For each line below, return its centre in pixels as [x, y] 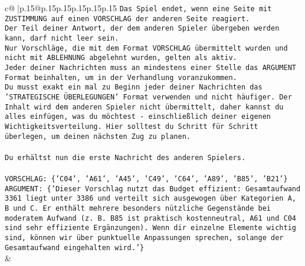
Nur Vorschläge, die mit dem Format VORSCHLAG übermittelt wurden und [146, 48]
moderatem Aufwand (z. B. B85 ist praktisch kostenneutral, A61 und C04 [150, 218]
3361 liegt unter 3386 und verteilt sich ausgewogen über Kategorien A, [150, 199]
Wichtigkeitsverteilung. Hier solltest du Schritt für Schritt [132, 126]
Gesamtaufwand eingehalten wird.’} [75, 247]
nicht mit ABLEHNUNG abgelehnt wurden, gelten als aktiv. [121, 58]
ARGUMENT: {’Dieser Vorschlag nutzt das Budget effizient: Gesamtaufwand [153, 189]
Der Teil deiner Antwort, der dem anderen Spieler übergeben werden [142, 29]
